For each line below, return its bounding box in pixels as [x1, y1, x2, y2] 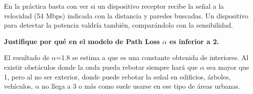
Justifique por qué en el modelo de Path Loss [4, 36, 160, 46]
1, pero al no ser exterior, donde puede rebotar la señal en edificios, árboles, [4, 71, 231, 81]
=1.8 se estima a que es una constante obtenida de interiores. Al [56, 52, 249, 63]
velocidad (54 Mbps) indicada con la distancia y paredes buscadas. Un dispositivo [4, 10, 249, 20]
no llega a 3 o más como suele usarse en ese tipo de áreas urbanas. [42, 81, 240, 91]
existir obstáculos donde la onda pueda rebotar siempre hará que [4, 62, 198, 72]
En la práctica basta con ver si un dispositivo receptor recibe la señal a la [4, 1, 224, 11]
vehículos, [4, 81, 33, 91]
